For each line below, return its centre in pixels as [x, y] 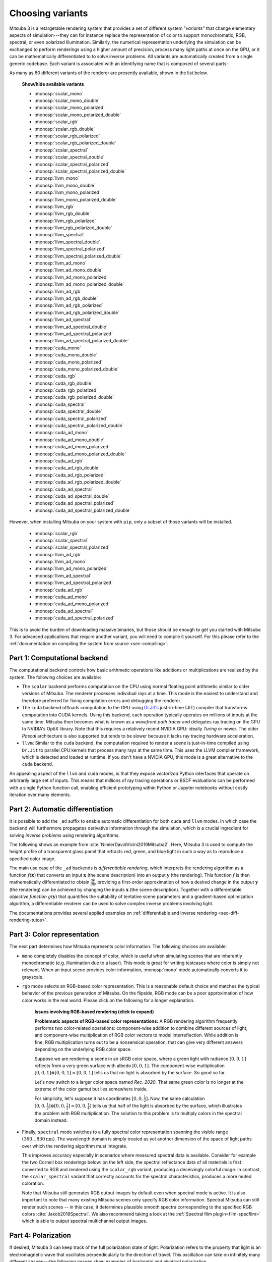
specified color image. [32, 859]
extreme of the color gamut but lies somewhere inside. [91, 1089]
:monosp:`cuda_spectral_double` [69, 411]
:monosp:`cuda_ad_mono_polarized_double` [80, 454]
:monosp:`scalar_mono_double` [67, 100]
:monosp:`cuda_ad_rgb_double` [67, 468]
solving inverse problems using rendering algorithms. [64, 835]
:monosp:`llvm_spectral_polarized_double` [78, 256]
